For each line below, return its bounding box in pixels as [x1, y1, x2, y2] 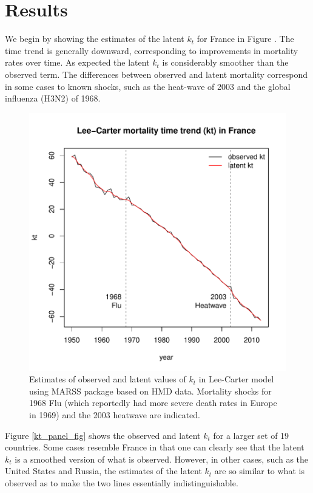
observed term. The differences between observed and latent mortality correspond [5, 67, 308, 80]
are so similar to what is [214, 464, 305, 477]
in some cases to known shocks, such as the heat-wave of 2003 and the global [5, 80, 291, 92]
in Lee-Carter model [198, 373, 274, 385]
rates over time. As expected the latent [5, 56, 150, 69]
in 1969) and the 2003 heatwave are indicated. [29, 409, 200, 421]
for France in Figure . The [197, 32, 294, 45]
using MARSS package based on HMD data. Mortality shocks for [29, 384, 272, 397]
